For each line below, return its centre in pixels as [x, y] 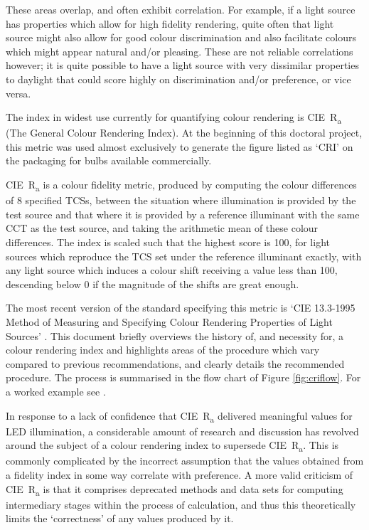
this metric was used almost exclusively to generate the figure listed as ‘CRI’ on [180, 146]
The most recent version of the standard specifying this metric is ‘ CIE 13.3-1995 [181, 308]
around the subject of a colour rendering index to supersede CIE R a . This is [172, 446]
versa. [18, 93]
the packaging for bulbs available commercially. [109, 160]
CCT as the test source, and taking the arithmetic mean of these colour [162, 228]
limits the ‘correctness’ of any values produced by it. [120, 518]
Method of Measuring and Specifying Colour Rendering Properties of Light [169, 321]
